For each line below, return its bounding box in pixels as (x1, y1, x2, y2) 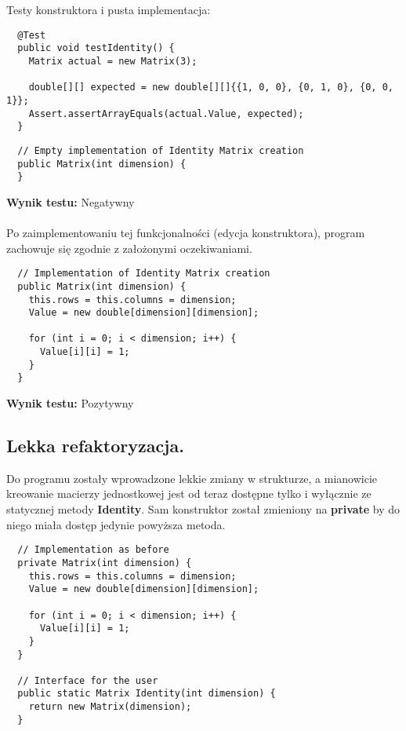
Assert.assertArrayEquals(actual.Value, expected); (28, 108, 304, 119)
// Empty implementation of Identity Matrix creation (17, 144, 304, 156)
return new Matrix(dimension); (28, 701, 192, 713)
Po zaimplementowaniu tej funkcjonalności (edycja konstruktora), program (6, 225, 365, 240)
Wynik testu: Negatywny (6, 193, 135, 210)
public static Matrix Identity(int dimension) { (17, 688, 276, 700)
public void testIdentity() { (17, 42, 175, 54)
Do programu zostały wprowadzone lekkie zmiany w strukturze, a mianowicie (6, 470, 378, 486)
